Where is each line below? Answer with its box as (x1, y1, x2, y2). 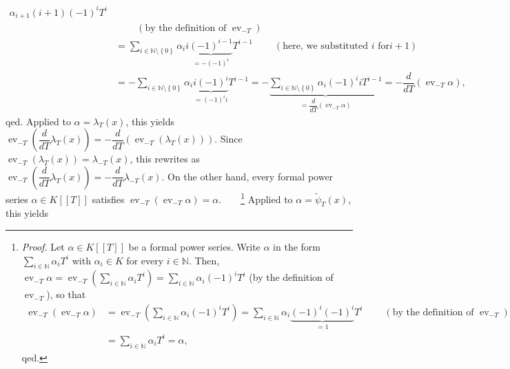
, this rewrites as (130, 151, 200, 166)
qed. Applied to (6, 114, 71, 128)
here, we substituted (283, 41, 368, 51)
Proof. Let (21, 239, 65, 253)
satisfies (92, 191, 125, 206)
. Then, (188, 253, 220, 267)
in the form (273, 239, 320, 253)
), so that (46, 287, 86, 302)
